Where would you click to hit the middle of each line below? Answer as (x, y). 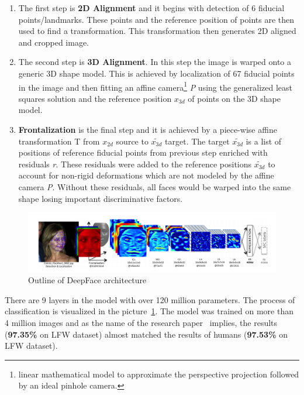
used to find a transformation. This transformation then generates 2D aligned (157, 31)
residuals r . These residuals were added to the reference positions (135, 164)
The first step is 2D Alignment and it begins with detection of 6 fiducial (151, 8)
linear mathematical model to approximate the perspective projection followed (159, 374)
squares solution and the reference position (95, 98)
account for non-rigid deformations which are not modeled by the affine (146, 175)
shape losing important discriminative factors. (101, 198)
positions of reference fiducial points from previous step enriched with (143, 152)
